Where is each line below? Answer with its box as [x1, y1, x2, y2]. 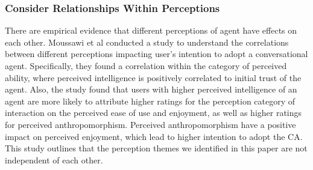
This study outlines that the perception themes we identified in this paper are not [5, 142, 308, 154]
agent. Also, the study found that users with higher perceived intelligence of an [5, 83, 297, 96]
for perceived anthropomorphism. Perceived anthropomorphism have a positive [5, 118, 296, 130]
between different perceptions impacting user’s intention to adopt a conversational [5, 47, 308, 60]
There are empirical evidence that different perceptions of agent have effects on [5, 24, 297, 37]
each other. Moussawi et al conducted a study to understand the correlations [5, 35, 289, 48]
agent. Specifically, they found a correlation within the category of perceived [5, 59, 287, 71]
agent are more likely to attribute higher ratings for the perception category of [5, 94, 296, 107]
